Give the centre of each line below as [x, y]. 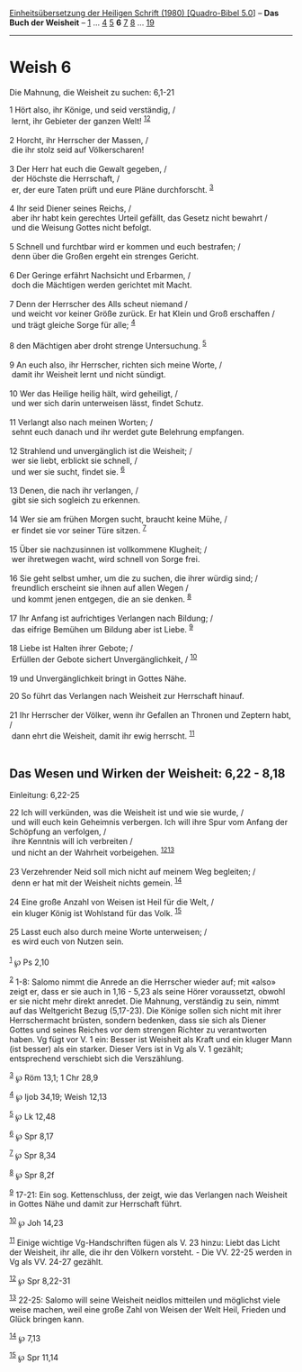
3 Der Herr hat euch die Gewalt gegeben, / [88, 168]
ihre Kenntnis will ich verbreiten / [72, 841]
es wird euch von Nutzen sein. [67, 941]
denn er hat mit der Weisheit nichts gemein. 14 [97, 882]
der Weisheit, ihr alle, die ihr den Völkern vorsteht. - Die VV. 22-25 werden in [151, 1252]
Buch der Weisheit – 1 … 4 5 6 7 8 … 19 [82, 23]
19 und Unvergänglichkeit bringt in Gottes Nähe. [98, 678]
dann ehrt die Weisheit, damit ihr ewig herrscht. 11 [103, 735]
